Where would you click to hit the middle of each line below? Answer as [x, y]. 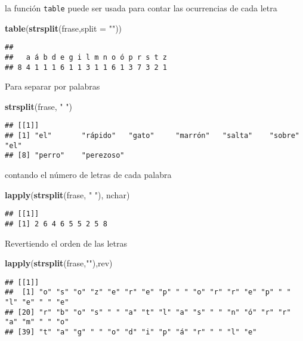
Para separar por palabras [52, 86]
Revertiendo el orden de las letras [66, 243]
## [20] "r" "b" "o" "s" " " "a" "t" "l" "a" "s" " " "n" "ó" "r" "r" [148, 312]
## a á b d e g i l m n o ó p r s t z [86, 57]
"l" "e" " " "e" [37, 302]
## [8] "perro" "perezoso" [65, 156]
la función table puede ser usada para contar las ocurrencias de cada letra [141, 8]
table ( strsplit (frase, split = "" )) [64, 28]
